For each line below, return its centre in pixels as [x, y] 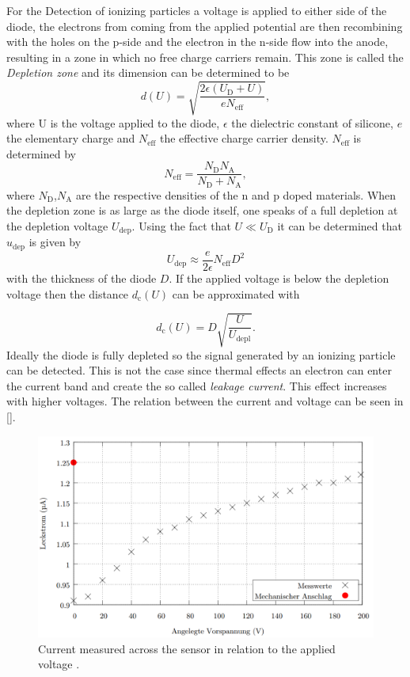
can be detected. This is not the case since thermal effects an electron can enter [199, 370]
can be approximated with [236, 293]
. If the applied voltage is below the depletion [279, 278]
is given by [55, 242]
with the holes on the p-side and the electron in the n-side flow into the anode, [197, 42]
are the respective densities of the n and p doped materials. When [236, 194]
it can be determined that [340, 226]
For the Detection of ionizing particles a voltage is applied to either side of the [197, 10]
